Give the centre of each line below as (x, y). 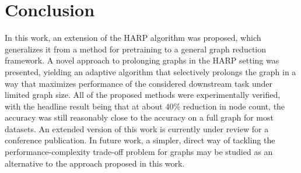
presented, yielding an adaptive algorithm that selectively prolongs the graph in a (150, 71)
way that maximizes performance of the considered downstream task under (139, 83)
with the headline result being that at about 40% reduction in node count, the (145, 106)
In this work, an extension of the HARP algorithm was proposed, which (133, 38)
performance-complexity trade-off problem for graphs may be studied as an (139, 152)
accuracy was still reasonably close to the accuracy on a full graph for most (139, 117)
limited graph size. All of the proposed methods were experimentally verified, (143, 95)
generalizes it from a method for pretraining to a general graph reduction (136, 49)
